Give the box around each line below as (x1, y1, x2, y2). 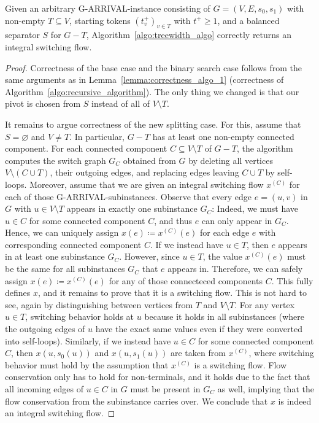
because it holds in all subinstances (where (144, 310, 304, 323)
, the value (202, 250, 242, 263)
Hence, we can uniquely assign (5, 226, 119, 239)
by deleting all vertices (188, 153, 273, 166)
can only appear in (201, 214, 272, 227)
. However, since (119, 250, 180, 263)
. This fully (271, 274, 313, 287)
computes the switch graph (5, 153, 106, 166)
